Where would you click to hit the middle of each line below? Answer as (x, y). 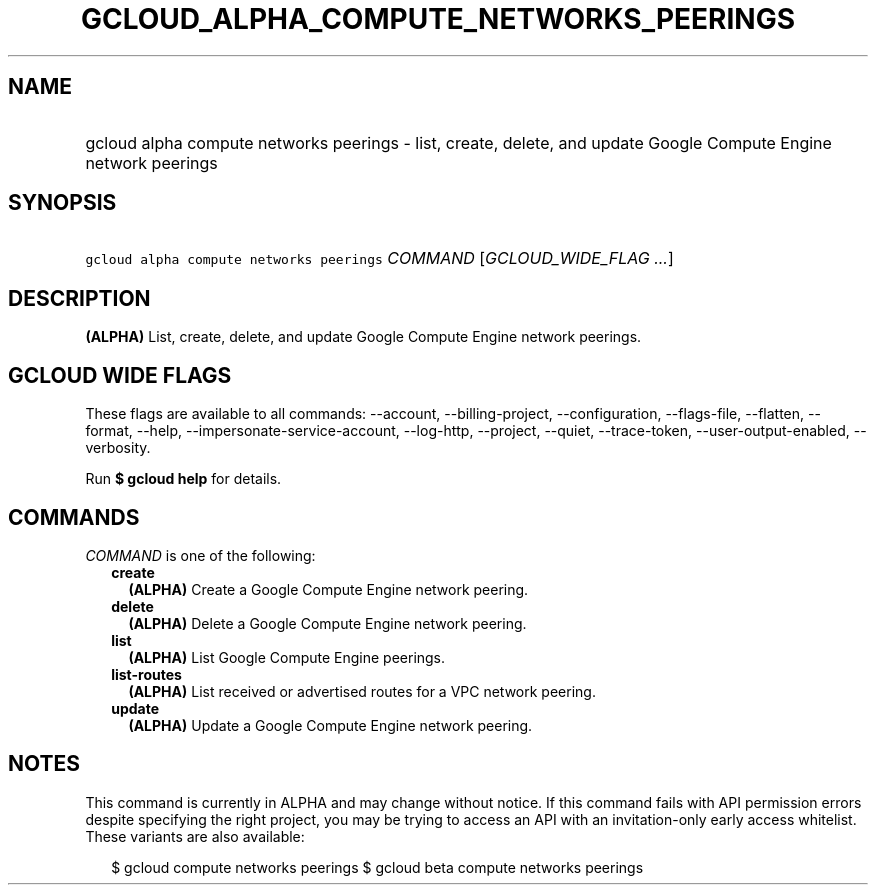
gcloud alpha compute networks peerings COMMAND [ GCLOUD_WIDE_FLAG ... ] (379, 258)
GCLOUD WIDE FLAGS (120, 375)
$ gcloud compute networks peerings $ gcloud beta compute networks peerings (377, 867)
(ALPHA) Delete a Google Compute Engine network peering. (327, 623)
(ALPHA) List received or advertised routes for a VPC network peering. (362, 691)
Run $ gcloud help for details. (183, 479)
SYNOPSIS (62, 203)
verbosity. (118, 448)
